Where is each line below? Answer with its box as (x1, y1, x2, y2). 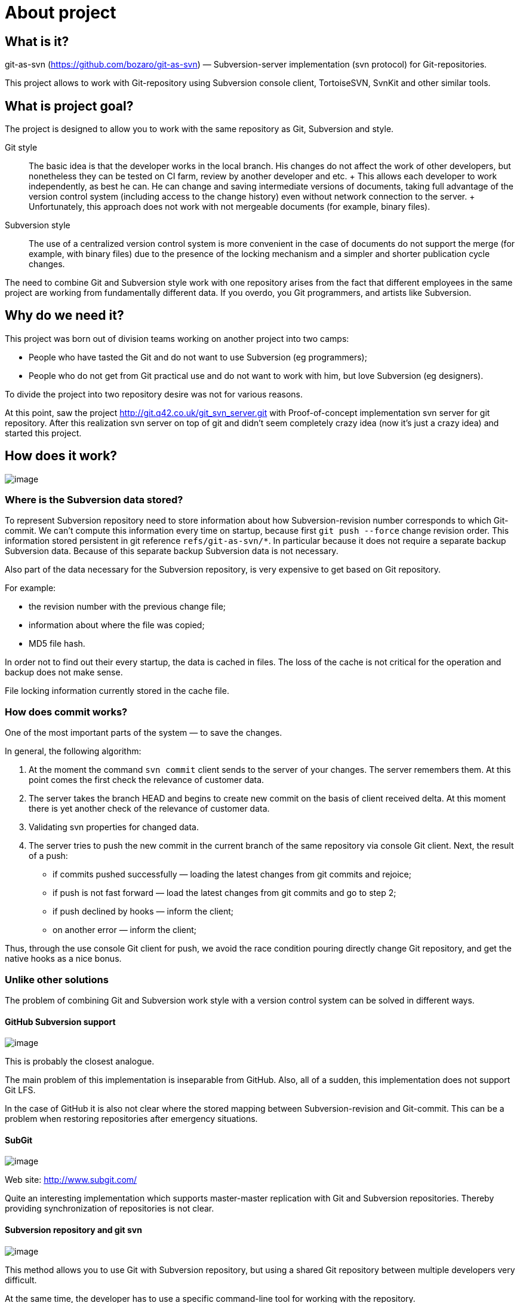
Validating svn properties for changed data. (29, 822, 199, 833)
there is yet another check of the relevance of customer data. (29, 803, 270, 814)
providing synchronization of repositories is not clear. (5, 1203, 214, 1214)
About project (5, 2, 116, 23)
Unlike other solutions (5, 973, 109, 986)
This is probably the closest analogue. (5, 1056, 155, 1067)
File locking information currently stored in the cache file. (5, 686, 229, 696)
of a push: (29, 851, 68, 861)
